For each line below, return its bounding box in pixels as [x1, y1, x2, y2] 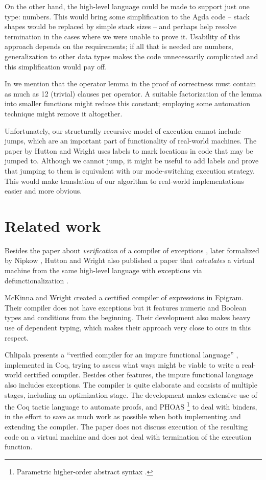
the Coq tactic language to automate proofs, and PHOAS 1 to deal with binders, [5, 400, 257, 412]
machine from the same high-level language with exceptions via [5, 265, 202, 275]
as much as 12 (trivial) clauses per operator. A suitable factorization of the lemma [5, 88, 262, 99]
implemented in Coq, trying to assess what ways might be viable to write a [5, 359, 240, 370]
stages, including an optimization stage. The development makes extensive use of [5, 389, 257, 400]
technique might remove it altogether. [5, 108, 123, 118]
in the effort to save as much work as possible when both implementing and [5, 411, 241, 422]
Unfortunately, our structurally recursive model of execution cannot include [5, 125, 241, 136]
